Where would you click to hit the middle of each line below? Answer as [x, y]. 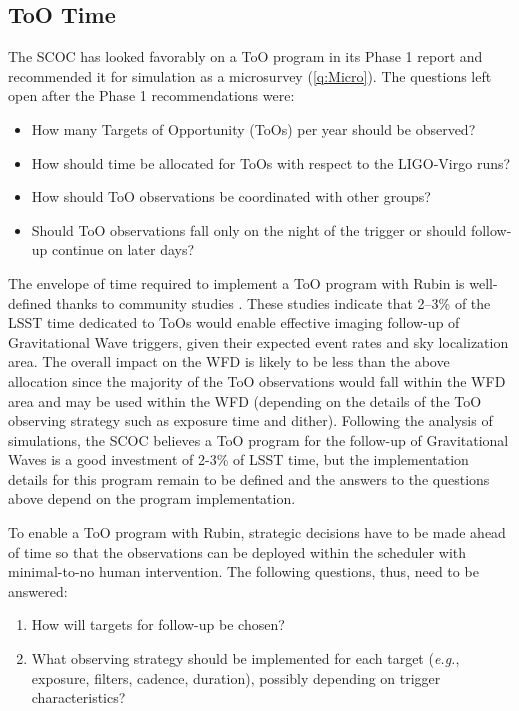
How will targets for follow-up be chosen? [158, 624]
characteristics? [78, 697]
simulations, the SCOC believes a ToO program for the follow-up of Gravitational [258, 439]
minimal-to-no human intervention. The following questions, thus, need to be [243, 571]
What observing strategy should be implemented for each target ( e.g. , [245, 658]
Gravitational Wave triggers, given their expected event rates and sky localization [258, 341]
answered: [38, 590]
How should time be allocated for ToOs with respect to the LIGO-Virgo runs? [271, 162]
